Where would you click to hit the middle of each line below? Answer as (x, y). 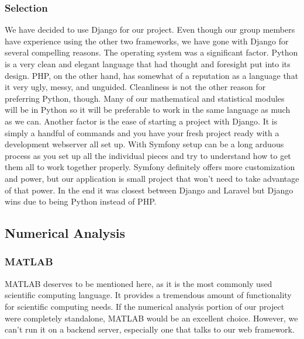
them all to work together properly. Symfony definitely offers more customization (150, 167)
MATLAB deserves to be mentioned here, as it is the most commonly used (139, 283)
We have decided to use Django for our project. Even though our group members (150, 30)
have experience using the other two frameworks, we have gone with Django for (147, 41)
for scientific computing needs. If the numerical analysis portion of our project (145, 306)
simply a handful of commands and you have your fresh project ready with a (142, 132)
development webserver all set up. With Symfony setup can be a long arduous (144, 144)
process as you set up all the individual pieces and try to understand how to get (148, 155)
